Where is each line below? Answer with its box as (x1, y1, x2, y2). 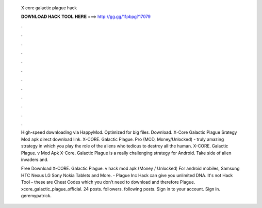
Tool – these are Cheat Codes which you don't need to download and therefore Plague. (21, 179, 195, 185)
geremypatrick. (21, 192, 52, 198)
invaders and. (21, 157, 49, 162)
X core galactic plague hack (21, 5, 77, 11)
